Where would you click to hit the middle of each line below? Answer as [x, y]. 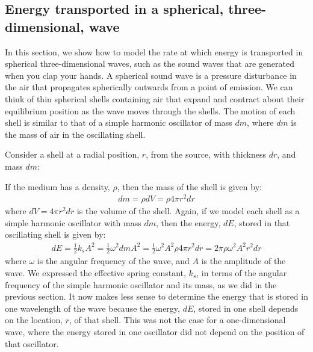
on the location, [34, 320]
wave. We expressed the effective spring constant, [95, 272]
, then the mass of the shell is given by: [189, 186]
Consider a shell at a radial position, [72, 154]
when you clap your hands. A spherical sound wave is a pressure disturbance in [151, 75]
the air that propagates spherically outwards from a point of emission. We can [149, 87]
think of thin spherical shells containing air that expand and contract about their [155, 98]
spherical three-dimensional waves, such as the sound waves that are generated [150, 63]
